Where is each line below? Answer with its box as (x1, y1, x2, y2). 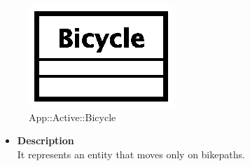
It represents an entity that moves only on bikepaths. (17, 146, 245, 161)
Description (17, 133, 74, 148)
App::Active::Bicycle (29, 109, 116, 124)
